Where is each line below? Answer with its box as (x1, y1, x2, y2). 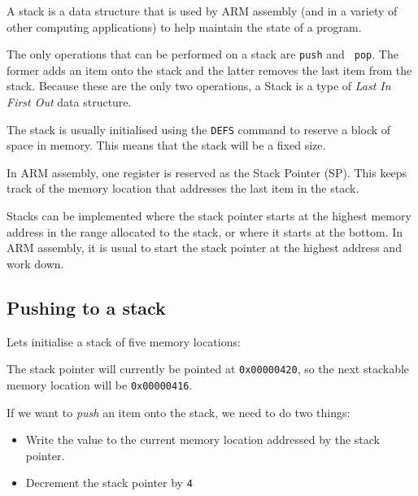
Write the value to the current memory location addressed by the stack (25, 431, 380, 448)
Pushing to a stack (7, 294, 166, 320)
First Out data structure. (7, 94, 132, 111)
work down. (7, 255, 64, 272)
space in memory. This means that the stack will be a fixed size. (7, 137, 326, 154)
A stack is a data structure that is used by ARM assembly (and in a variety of (7, 2, 398, 19)
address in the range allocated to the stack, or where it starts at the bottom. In (7, 223, 403, 240)
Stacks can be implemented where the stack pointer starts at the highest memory (7, 207, 411, 224)
